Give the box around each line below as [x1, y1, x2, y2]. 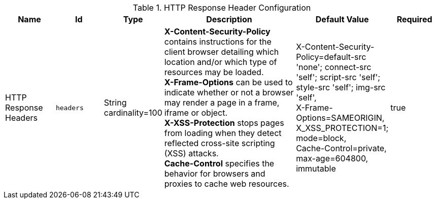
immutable [296, 163, 336, 174]
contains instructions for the [164, 37, 272, 47]
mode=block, [296, 133, 347, 143]
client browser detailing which [164, 47, 279, 57]
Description [206, 14, 252, 24]
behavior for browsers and [164, 168, 265, 179]
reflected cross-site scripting [164, 138, 275, 148]
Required [396, 14, 432, 24]
